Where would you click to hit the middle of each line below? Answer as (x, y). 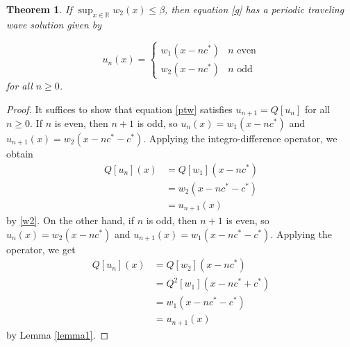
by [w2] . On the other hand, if (70, 220)
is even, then (81, 123)
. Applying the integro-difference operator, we (240, 138)
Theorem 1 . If (39, 9)
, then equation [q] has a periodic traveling (255, 9)
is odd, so (157, 123)
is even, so (248, 220)
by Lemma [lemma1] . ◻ (58, 334)
